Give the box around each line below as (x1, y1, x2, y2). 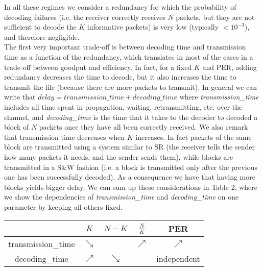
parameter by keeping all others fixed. (4, 201, 123, 212)
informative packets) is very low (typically (87, 21, 219, 32)
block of (4, 121, 29, 132)
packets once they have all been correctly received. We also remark (39, 121, 248, 132)
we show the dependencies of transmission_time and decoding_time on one (4, 191, 239, 202)
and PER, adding (202, 61, 257, 72)
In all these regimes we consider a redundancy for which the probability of (4, 2, 236, 12)
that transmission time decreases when (4, 131, 125, 142)
